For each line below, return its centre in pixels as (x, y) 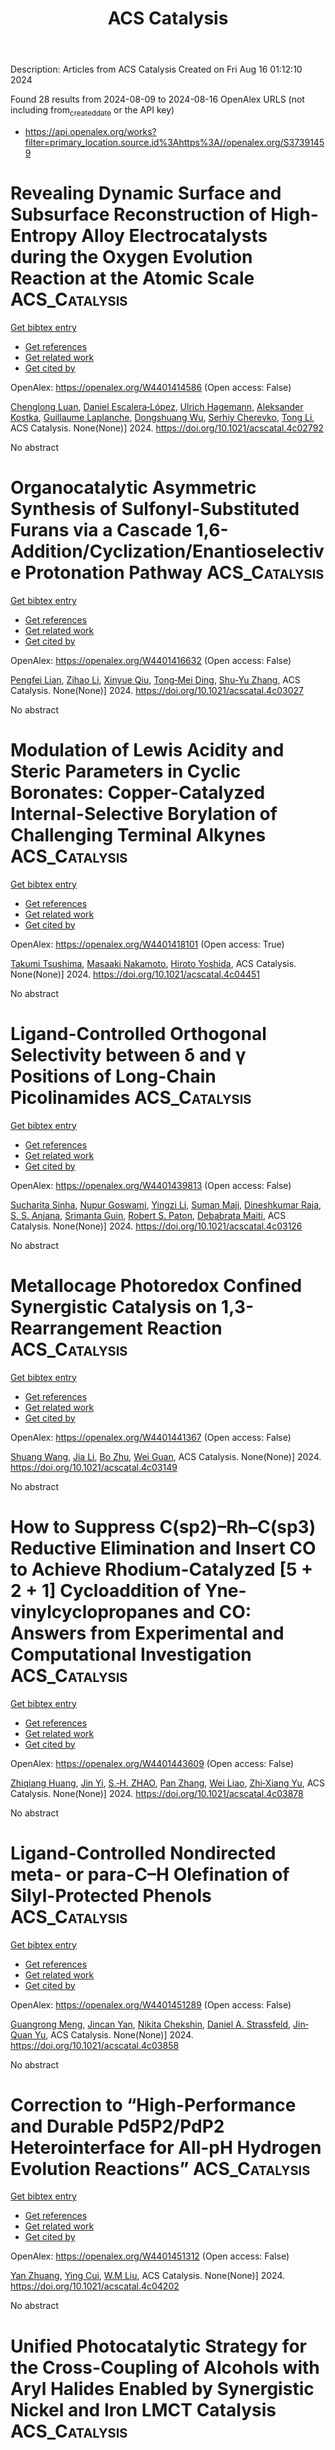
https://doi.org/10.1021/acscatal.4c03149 (94, 1467)
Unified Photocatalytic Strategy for (158, 2346)
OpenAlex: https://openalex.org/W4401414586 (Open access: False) (151, 387)
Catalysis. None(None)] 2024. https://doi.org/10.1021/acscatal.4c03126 (156, 1226)
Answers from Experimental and (147, 1633)
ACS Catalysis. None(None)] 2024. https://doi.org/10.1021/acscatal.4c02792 (167, 428)
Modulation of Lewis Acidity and (147, 750)
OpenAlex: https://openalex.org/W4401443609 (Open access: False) (152, 1763)
